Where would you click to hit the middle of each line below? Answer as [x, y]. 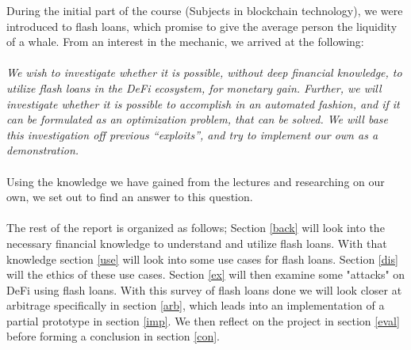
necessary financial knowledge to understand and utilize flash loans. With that [197, 243]
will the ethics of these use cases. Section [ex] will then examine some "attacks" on [206, 274]
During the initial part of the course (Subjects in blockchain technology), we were [205, 10]
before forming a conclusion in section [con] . [113, 336]
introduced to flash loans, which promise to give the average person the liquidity [202, 26]
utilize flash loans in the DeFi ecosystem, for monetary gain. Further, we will [194, 87]
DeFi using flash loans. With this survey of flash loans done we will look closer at [204, 289]
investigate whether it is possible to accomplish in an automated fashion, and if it [203, 103]
